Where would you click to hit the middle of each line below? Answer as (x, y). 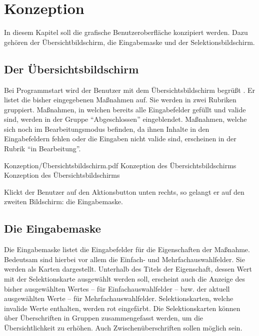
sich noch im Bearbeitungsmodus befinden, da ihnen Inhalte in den (107, 129)
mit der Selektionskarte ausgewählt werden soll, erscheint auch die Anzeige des (124, 279)
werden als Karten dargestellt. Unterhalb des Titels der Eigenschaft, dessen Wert (128, 269)
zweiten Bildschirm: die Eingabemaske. (63, 201)
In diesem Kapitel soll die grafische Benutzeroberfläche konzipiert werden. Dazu (126, 32)
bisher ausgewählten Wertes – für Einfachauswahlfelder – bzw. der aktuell (117, 288)
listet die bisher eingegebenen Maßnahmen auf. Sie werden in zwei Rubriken (120, 100)
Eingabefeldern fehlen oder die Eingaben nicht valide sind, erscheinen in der (120, 139)
